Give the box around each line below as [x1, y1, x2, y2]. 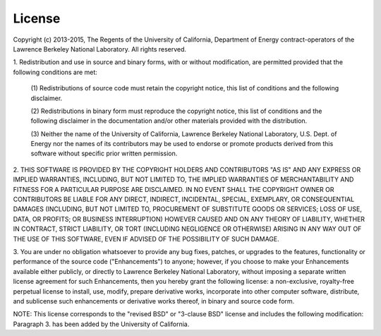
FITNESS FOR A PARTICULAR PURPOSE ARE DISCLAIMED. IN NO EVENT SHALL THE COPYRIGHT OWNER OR [13, 185, 334, 193]
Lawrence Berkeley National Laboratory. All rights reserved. [13, 44, 187, 53]
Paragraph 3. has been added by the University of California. [13, 320, 190, 328]
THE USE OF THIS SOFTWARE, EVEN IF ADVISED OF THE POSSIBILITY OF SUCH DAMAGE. [13, 234, 280, 243]
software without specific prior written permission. [30, 149, 178, 158]
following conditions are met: [13, 68, 98, 76]
